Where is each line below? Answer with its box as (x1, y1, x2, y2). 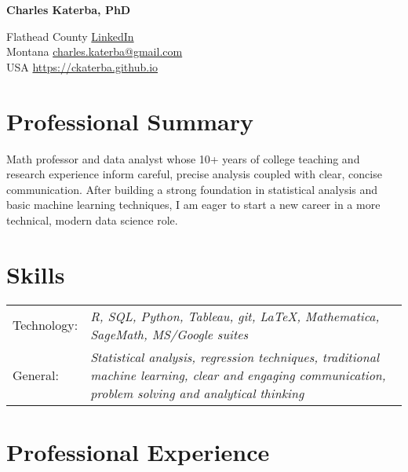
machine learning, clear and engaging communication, (90, 365, 386, 384)
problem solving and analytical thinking (90, 383, 304, 402)
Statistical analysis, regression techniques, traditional (90, 347, 379, 366)
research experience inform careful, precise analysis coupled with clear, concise (6, 166, 382, 182)
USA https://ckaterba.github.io (6, 58, 158, 75)
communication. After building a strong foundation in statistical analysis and (6, 181, 378, 197)
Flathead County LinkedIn (6, 27, 134, 44)
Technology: (13, 316, 78, 335)
